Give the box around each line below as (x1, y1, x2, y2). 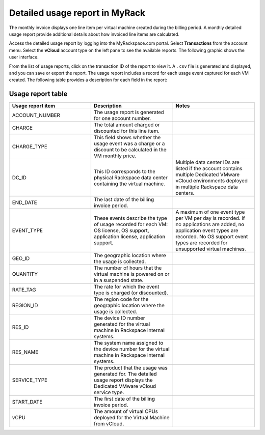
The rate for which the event (94, 283, 159, 290)
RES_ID (12, 324, 29, 331)
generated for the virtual (94, 321, 150, 328)
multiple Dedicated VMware (175, 171, 240, 178)
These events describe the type (94, 215, 167, 222)
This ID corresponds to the (94, 168, 156, 175)
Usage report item (12, 102, 55, 109)
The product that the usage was (94, 364, 168, 371)
